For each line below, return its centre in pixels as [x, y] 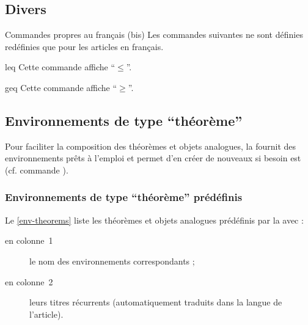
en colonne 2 [29, 281]
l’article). [46, 314]
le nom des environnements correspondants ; [112, 261]
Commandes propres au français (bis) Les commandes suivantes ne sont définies [154, 35]
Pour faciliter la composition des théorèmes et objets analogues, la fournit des [151, 146]
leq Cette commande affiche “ [60, 67]
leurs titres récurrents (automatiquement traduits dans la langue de [156, 302]
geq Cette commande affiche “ [61, 87]
